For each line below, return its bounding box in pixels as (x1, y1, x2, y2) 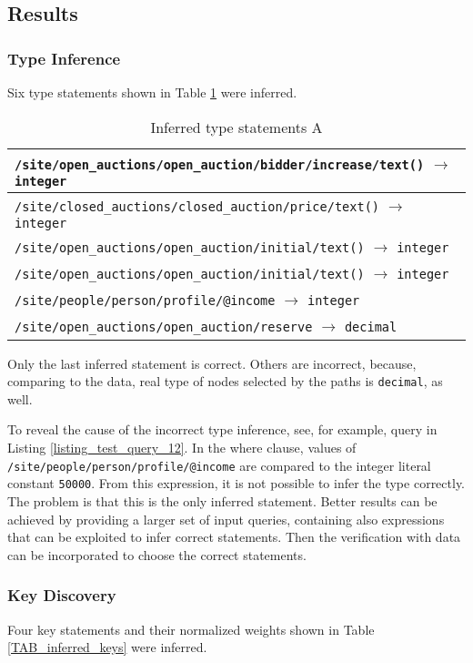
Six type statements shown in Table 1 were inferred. (7, 83, 297, 101)
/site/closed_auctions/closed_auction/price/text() (15, 199, 380, 214)
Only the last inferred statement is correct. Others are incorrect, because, (7, 353, 417, 372)
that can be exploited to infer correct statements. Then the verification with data (7, 527, 461, 546)
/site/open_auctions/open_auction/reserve (15, 319, 313, 334)
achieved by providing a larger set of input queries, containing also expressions (7, 509, 445, 528)
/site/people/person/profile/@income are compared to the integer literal (7, 455, 431, 474)
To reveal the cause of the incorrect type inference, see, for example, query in (7, 420, 438, 439)
